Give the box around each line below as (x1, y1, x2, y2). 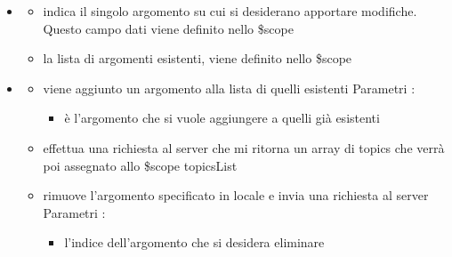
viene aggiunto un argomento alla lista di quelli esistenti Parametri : (43, 78, 416, 97)
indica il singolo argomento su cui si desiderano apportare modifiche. (43, 2, 417, 20)
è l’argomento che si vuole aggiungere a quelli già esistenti (64, 108, 380, 127)
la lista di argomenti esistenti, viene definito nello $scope (43, 49, 352, 68)
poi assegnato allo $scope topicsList (43, 156, 238, 174)
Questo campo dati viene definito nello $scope (43, 19, 294, 37)
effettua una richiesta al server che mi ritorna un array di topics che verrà (43, 138, 445, 157)
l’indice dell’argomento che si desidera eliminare (64, 233, 325, 252)
